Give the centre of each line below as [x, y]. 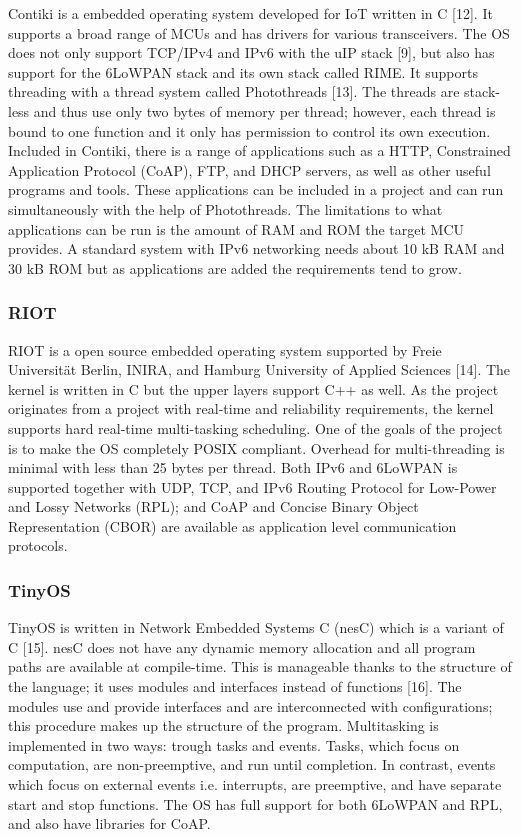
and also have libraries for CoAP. [109, 823]
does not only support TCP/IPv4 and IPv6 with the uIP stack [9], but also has [251, 52]
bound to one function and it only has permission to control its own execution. [249, 130]
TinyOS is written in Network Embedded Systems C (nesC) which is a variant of [256, 627]
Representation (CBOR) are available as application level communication [232, 525]
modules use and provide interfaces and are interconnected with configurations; [250, 705]
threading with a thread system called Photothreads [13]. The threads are [234, 91]
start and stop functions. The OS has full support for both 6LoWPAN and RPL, [255, 803]
